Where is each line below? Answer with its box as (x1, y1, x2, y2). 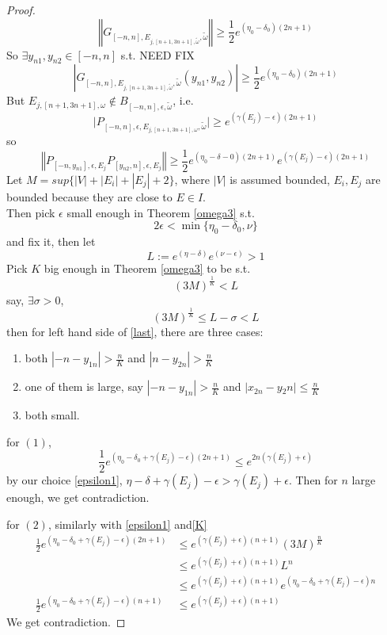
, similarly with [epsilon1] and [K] (47, 515, 207, 532)
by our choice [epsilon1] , (6, 472, 123, 488)
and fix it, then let (6, 232, 96, 249)
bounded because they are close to (6, 189, 173, 205)
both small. (25, 407, 80, 423)
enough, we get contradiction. (6, 489, 150, 506)
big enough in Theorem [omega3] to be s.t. (44, 259, 251, 276)
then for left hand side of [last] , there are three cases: (6, 323, 264, 339)
